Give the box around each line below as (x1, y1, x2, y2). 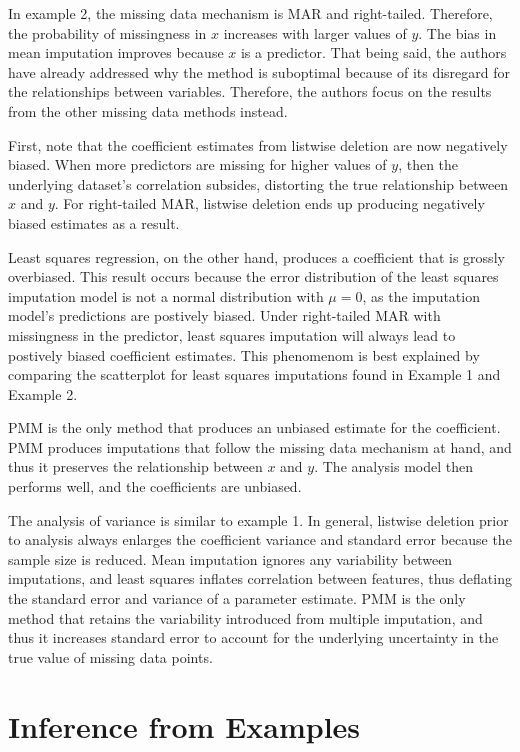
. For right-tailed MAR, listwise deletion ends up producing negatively (54, 193, 485, 214)
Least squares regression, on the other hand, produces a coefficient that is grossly (8, 246, 505, 267)
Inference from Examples (8, 705, 361, 746)
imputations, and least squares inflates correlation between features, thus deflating (8, 568, 512, 589)
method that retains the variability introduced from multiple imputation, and (8, 607, 483, 628)
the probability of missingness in (8, 22, 207, 43)
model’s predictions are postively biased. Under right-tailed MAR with (8, 305, 441, 326)
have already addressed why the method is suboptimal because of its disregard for (8, 61, 511, 82)
